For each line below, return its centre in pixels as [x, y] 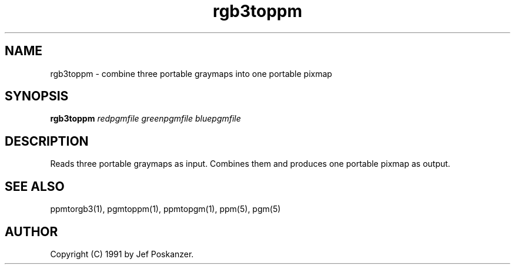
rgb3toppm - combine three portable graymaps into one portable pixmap [191, 73]
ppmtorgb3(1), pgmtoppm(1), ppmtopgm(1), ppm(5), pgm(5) [165, 209]
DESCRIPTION [47, 141]
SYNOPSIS [37, 96]
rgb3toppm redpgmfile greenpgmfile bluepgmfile [146, 119]
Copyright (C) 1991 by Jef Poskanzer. [122, 254]
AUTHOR [31, 231]
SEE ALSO [35, 186]
